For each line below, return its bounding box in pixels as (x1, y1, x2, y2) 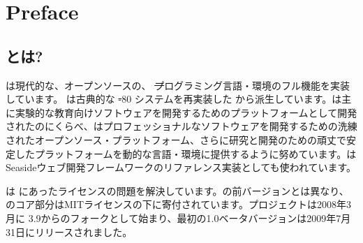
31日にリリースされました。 (6, 224, 133, 239)
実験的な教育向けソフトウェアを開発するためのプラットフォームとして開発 (15, 105, 357, 119)
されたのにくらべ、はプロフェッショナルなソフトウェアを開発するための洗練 (6, 119, 357, 133)
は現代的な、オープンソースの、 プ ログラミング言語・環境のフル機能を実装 (6, 78, 350, 92)
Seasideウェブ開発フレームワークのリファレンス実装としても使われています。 (6, 160, 357, 175)
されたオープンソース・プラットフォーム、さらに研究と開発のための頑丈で (6, 132, 347, 147)
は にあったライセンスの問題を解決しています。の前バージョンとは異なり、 (6, 183, 349, 198)
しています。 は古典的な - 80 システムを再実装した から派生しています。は (6, 91, 342, 106)
